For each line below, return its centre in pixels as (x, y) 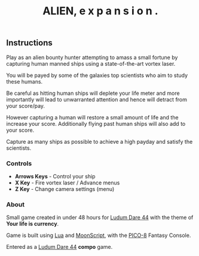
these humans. (25, 81)
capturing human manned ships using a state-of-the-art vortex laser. (91, 63)
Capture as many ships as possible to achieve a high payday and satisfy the (99, 141)
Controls (19, 164)
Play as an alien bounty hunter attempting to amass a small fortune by (92, 57)
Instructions (29, 43)
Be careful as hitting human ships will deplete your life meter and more (93, 93)
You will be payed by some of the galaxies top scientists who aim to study (97, 75)
